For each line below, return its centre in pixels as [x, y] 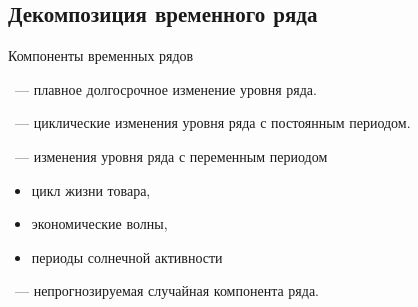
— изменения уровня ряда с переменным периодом [171, 155]
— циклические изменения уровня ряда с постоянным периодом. [212, 122]
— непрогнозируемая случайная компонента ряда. [167, 290]
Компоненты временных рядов [101, 55]
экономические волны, [99, 223]
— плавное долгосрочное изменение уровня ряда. [165, 88]
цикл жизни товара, [91, 189]
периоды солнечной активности [127, 256]
